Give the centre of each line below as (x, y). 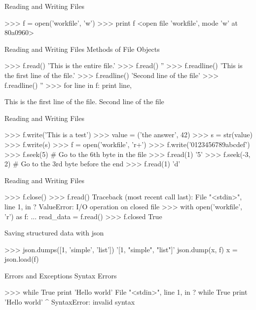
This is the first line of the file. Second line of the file (84, 101)
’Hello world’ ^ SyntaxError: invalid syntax (70, 302)
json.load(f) (22, 259)
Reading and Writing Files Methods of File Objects (82, 49)
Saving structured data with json (54, 233)
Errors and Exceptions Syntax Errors (61, 275)
